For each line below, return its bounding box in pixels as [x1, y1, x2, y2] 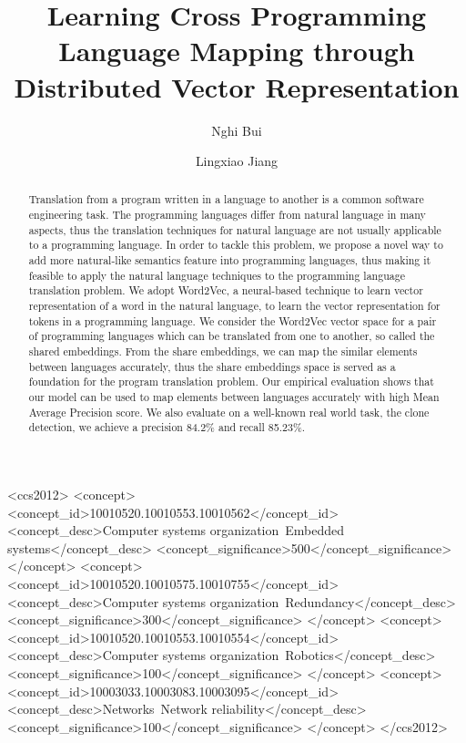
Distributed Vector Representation [14, 67, 460, 105]
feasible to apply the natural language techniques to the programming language [28, 267, 405, 283]
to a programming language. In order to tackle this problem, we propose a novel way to [28, 237, 443, 253]
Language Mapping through [58, 32, 415, 69]
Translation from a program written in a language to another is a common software [28, 191, 424, 207]
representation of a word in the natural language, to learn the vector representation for [28, 298, 441, 314]
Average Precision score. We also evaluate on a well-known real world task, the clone [28, 404, 430, 419]
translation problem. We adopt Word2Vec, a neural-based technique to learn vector [28, 283, 423, 298]
